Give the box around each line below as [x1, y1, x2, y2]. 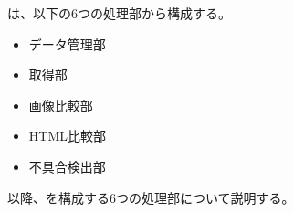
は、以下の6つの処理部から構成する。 [7, 4, 231, 22]
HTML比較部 [28, 126, 106, 145]
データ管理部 [28, 34, 106, 53]
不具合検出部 [28, 156, 106, 176]
